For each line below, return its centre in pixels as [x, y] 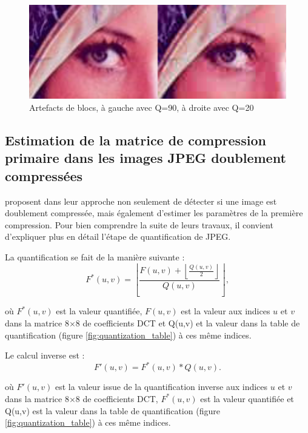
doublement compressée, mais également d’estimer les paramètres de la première [154, 213]
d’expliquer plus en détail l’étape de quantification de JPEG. [118, 236]
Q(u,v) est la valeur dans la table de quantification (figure [112, 410]
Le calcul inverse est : [45, 355]
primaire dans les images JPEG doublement [146, 158]
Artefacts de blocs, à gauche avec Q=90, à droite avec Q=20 [142, 107]
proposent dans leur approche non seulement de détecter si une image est [141, 201]
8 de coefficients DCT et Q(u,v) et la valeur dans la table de [188, 323]
